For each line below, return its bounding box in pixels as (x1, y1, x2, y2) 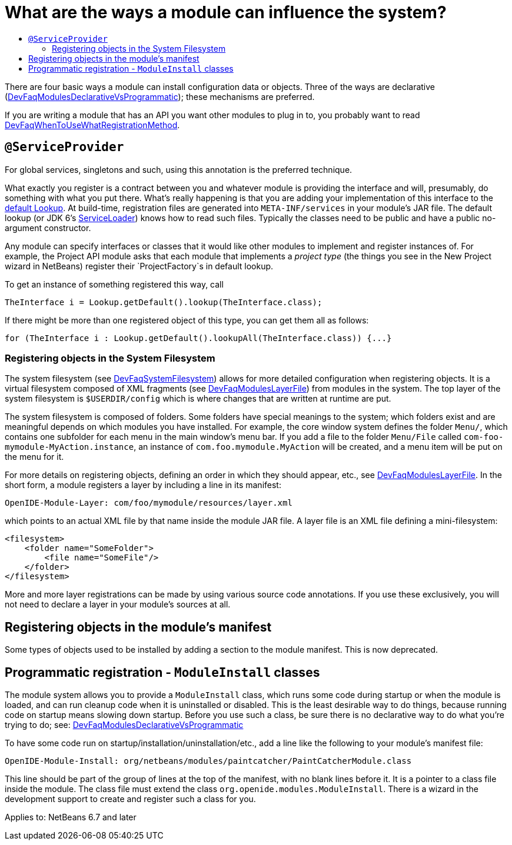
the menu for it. (5, 452, 64, 462)
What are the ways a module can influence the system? (5, 2, 447, 22)
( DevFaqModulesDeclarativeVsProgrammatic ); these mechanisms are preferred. (5, 91, 315, 102)
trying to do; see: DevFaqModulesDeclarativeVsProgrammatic (5, 720, 244, 730)
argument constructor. (5, 222, 91, 233)
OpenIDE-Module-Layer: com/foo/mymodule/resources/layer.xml (5, 498, 292, 508)
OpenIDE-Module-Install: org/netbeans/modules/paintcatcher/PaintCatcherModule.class (5, 756, 412, 766)
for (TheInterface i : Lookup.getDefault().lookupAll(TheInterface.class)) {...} (5, 333, 392, 343)
